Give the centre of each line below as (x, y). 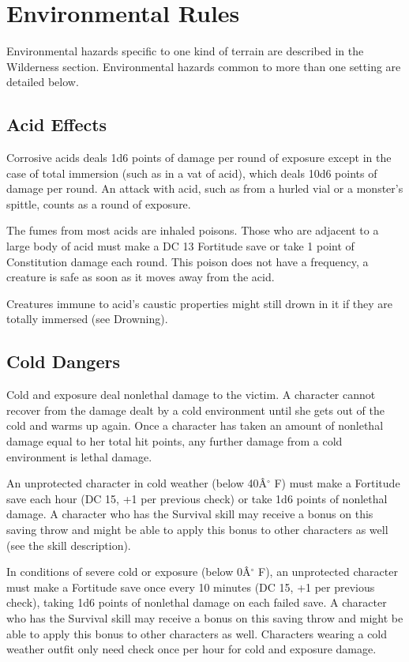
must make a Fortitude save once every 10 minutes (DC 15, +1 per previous (191, 587)
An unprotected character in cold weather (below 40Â (137, 483)
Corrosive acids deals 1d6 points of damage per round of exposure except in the (199, 158)
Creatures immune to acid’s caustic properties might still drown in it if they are (200, 303)
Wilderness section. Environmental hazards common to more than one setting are (204, 66)
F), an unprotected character (328, 572)
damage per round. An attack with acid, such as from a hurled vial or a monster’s (205, 188)
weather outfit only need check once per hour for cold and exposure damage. (191, 649)
